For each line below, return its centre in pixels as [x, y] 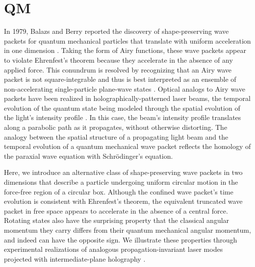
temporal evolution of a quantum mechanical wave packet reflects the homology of [127, 146]
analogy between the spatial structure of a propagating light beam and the [116, 136]
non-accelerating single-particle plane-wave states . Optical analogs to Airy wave [125, 88]
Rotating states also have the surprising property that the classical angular [117, 220]
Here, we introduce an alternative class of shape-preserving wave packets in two [123, 172]
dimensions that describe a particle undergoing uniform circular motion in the [121, 182]
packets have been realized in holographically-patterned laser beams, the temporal [127, 98]
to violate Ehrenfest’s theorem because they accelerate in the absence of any [118, 60]
